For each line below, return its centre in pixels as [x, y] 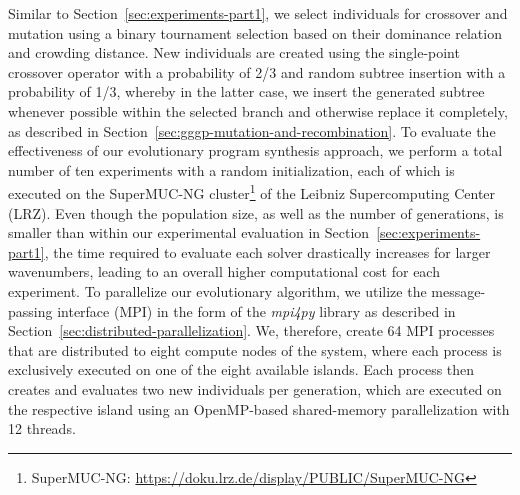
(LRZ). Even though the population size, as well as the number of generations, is [256, 212]
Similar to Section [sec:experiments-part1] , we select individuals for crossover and [258, 13]
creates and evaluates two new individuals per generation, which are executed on [255, 388]
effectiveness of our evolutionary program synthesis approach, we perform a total [255, 150]
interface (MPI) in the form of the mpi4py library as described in [256, 310]
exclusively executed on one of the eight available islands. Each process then [241, 369]
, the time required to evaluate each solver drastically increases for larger [267, 251]
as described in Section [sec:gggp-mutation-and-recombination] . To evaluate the [252, 130]
